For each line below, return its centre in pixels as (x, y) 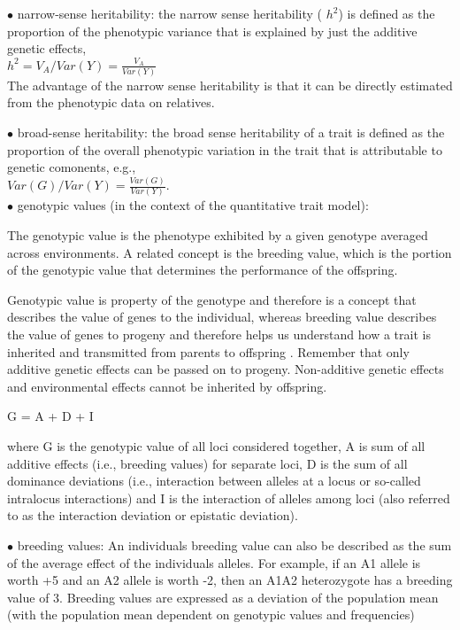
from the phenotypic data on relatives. (111, 102)
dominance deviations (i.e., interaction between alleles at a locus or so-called (214, 481)
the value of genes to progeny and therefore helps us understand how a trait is (219, 334)
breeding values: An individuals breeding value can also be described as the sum (234, 544)
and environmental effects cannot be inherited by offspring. (167, 386)
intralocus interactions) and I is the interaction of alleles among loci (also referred (229, 498)
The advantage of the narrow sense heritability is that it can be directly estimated (230, 85)
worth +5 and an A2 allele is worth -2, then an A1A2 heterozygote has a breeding (230, 580)
